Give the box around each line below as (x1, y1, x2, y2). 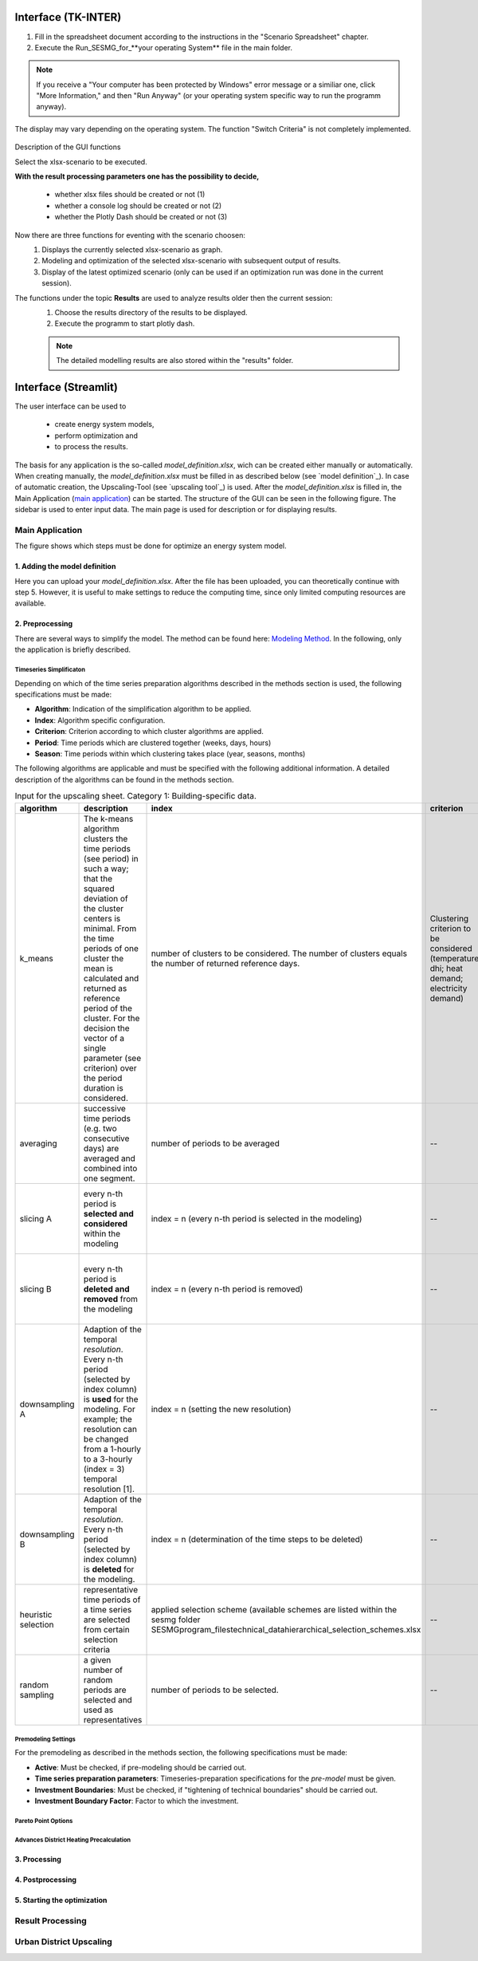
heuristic (19, 1608, 53, 1620)
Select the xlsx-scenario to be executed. (14, 156, 147, 167)
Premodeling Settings (14, 1735, 76, 1743)
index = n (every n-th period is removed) (151, 1283, 304, 1294)
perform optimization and (54, 431, 139, 440)
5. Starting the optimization (14, 1896, 108, 1905)
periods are (84, 1684, 127, 1695)
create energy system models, (54, 420, 155, 429)
